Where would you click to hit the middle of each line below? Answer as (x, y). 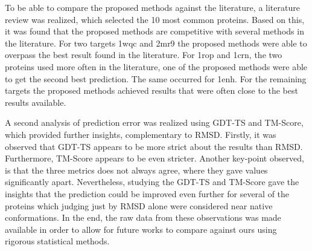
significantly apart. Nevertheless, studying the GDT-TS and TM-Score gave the (152, 182)
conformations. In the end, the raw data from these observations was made (143, 217)
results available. (36, 102)
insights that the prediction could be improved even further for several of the (147, 193)
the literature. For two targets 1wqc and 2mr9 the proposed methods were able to (156, 43)
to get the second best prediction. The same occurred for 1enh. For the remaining (156, 78)
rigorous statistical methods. (57, 241)
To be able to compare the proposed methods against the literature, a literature (152, 7)
